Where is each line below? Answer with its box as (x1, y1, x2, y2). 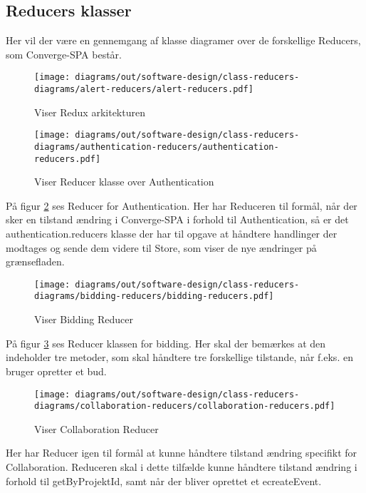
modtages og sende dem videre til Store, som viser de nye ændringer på (6, 240, 317, 255)
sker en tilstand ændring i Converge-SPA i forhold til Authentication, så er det (6, 212, 349, 227)
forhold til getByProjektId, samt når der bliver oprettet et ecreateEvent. (6, 473, 322, 488)
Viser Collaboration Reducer (34, 421, 159, 436)
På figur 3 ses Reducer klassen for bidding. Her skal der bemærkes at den (6, 335, 326, 350)
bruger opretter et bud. (6, 363, 107, 378)
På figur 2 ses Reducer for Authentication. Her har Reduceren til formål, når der (6, 198, 357, 213)
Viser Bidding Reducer (34, 312, 133, 327)
